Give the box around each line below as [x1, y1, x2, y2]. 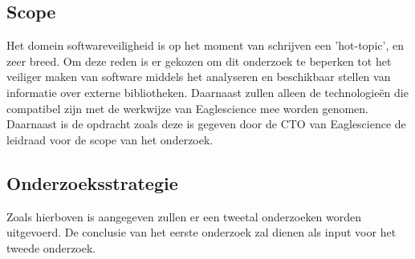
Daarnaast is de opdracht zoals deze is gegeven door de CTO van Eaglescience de [6, 115, 406, 132]
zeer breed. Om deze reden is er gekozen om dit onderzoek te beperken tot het [6, 52, 392, 69]
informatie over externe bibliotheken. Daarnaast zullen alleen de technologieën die [6, 83, 409, 100]
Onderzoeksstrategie [6, 170, 178, 195]
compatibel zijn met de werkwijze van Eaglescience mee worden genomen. [6, 99, 368, 116]
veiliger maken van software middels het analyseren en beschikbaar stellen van [6, 68, 391, 85]
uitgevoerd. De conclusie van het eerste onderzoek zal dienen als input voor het [6, 224, 397, 241]
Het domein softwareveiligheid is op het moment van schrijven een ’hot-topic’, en [6, 37, 404, 54]
